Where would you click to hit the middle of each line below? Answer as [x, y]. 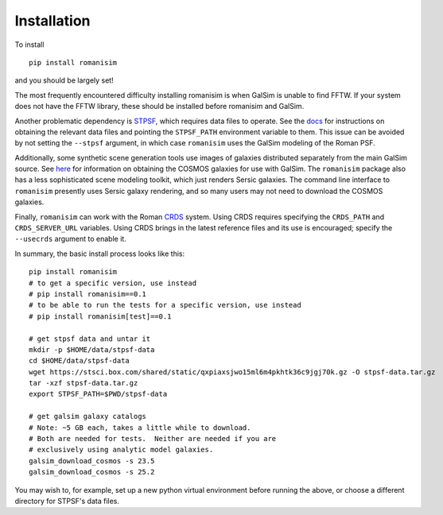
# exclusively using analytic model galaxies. [121, 450]
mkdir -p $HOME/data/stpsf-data [92, 349]
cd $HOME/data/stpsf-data [80, 361]
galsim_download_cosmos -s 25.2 [92, 472]
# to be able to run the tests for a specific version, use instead [165, 305]
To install [29, 45]
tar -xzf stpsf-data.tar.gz [84, 383]
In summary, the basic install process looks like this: [100, 254]
